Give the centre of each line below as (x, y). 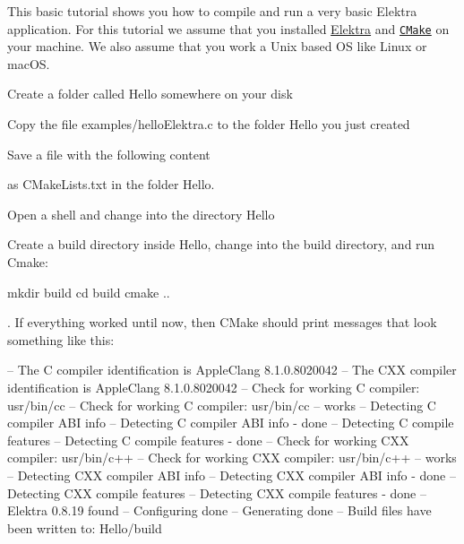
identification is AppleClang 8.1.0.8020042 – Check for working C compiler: (214, 387)
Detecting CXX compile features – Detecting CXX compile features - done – (217, 492)
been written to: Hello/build (85, 527)
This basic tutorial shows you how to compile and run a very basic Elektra (212, 11)
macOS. (29, 63)
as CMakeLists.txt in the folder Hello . (111, 184)
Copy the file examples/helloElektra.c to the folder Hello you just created (209, 124)
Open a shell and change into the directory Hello (141, 214)
